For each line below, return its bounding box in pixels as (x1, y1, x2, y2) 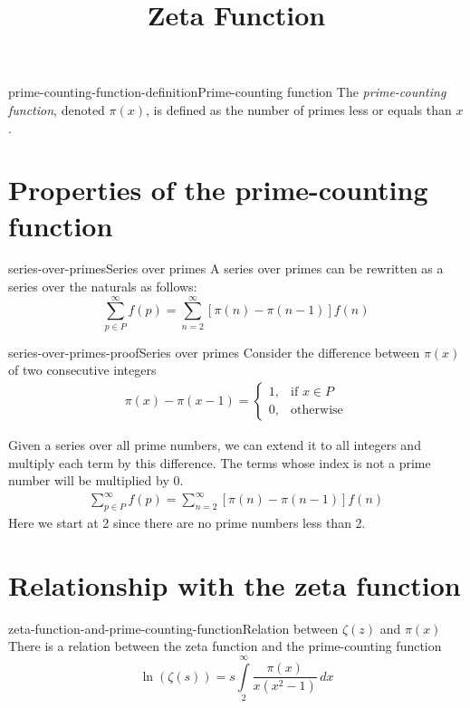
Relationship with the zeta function (8, 566, 461, 603)
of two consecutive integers (8, 360, 157, 379)
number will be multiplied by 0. (8, 471, 184, 490)
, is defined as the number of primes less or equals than (146, 100, 452, 119)
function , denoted (8, 100, 105, 119)
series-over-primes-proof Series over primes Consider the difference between (8, 342, 420, 361)
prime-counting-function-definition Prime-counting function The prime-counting (8, 82, 446, 101)
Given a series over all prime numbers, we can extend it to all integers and (8, 435, 421, 454)
